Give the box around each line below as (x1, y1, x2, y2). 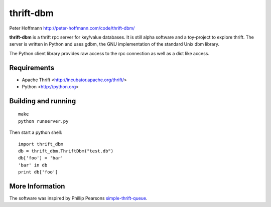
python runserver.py (18, 118, 69, 124)
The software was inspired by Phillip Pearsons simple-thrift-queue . (9, 195, 148, 201)
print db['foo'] (18, 169, 58, 175)
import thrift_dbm (18, 141, 64, 147)
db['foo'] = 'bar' (18, 155, 64, 161)
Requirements (9, 63, 55, 72)
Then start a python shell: (9, 129, 62, 135)
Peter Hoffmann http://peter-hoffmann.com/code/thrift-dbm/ (9, 25, 135, 31)
